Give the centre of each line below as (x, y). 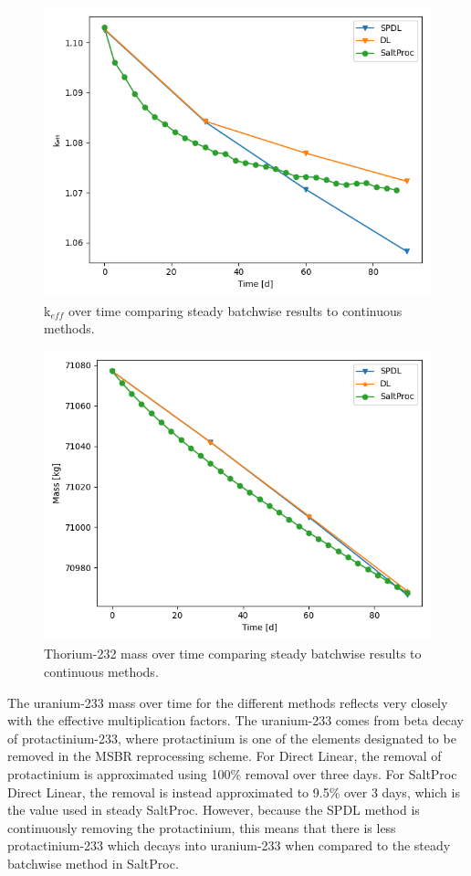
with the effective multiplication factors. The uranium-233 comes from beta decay (235, 720)
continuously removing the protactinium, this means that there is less (202, 827)
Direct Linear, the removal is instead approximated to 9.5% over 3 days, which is (234, 792)
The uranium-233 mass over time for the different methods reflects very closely (228, 702)
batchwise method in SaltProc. (93, 863)
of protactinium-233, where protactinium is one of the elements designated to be (232, 738)
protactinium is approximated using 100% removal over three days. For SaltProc (232, 773)
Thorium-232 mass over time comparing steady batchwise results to (233, 654)
